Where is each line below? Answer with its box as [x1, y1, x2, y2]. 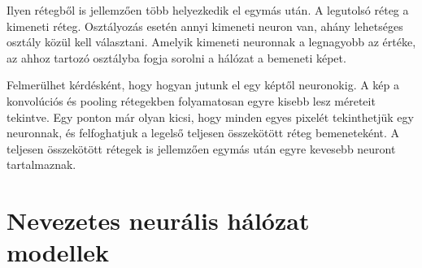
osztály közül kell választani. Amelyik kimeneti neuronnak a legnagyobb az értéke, [7, 33, 416, 50]
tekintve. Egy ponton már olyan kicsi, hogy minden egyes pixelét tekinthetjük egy [7, 108, 414, 125]
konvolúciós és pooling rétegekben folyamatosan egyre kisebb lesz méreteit [7, 92, 376, 109]
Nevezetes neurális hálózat [7, 204, 310, 237]
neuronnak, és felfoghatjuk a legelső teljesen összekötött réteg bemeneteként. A [7, 124, 400, 141]
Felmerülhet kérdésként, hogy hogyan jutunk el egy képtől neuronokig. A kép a [7, 76, 400, 93]
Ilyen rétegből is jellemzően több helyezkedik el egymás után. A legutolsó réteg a [7, 2, 409, 18]
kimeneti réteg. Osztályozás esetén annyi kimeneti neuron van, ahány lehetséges [7, 17, 403, 34]
